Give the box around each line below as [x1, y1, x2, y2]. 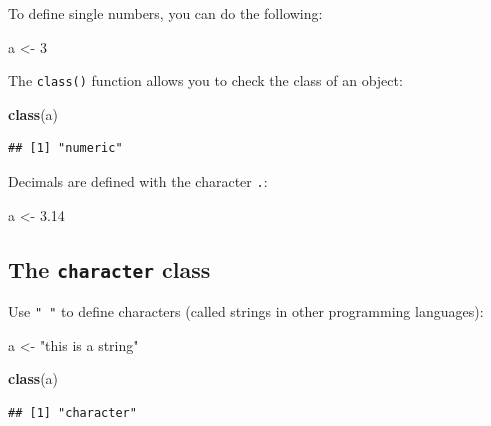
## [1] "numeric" [8, 141, 123, 156]
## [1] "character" [8, 405, 137, 420]
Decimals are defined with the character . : [8, 171, 268, 192]
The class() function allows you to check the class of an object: [8, 70, 403, 91]
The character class [8, 253, 211, 284]
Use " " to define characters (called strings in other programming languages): [8, 301, 484, 322]
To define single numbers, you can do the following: [8, 3, 323, 23]
